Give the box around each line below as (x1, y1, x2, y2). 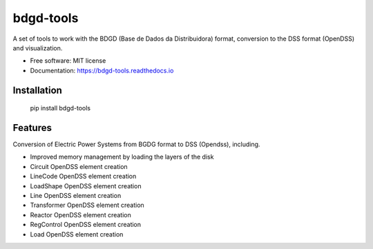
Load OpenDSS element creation (30, 230, 124, 238)
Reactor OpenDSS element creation (30, 210, 131, 219)
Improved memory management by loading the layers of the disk (30, 152, 214, 161)
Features (12, 121, 52, 134)
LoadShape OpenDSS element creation (30, 181, 142, 190)
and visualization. (12, 43, 63, 52)
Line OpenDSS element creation (30, 191, 122, 199)
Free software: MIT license (30, 57, 106, 65)
